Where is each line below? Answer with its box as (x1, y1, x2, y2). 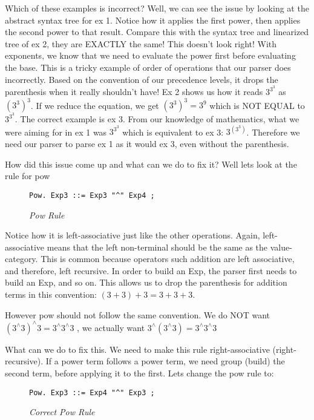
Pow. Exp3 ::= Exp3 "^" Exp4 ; (29, 191, 155, 200)
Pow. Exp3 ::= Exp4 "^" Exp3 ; (29, 388, 155, 397)
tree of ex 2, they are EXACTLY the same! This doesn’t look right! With (5, 37, 277, 50)
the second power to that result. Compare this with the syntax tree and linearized (5, 25, 309, 38)
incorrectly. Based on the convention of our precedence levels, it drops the (5, 73, 278, 85)
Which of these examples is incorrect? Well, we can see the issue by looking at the (5, 2, 309, 14)
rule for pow (5, 169, 50, 182)
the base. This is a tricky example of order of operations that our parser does (5, 61, 291, 73)
